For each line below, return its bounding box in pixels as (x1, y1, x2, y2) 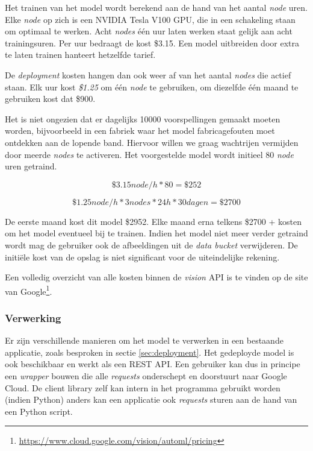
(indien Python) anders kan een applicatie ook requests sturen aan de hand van (5, 393, 297, 406)
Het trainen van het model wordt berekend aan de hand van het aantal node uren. (5, 1, 308, 13)
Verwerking (5, 310, 61, 325)
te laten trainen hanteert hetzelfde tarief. (5, 48, 156, 61)
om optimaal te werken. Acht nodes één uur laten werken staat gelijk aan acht (5, 25, 293, 37)
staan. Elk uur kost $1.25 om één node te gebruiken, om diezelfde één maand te (5, 80, 299, 93)
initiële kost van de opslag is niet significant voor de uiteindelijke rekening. (5, 250, 280, 263)
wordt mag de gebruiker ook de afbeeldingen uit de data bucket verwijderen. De (5, 238, 298, 251)
